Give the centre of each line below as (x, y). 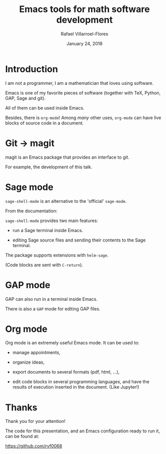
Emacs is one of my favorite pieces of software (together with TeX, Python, (83, 93)
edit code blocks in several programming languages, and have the (81, 382)
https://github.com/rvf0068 (34, 446)
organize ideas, (28, 362)
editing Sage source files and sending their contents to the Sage (79, 240)
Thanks (21, 407)
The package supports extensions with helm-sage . (57, 255)
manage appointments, (36, 353)
